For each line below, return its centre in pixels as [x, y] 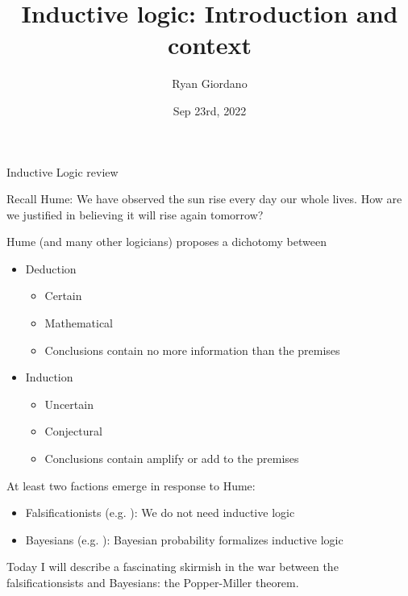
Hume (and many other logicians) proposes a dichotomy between [167, 242]
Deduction [51, 268]
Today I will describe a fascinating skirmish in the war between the [173, 567]
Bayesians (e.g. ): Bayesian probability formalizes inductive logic [184, 539]
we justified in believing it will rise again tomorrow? [135, 214]
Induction [49, 377]
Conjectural [73, 431]
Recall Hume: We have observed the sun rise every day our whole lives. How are [204, 199]
